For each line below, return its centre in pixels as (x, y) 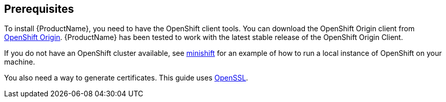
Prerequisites (39, 9)
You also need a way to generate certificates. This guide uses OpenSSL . (126, 78)
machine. (20, 62)
